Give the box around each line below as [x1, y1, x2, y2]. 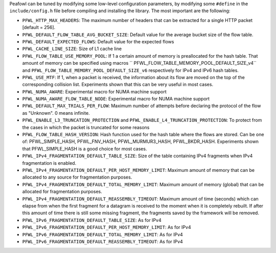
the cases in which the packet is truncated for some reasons [22, 124, 150, 130]
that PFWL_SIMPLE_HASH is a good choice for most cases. [22, 145, 147, 151]
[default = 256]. [22, 24, 56, 31]
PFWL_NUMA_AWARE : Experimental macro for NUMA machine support [22, 88, 167, 94]
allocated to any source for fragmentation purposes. [22, 174, 132, 181]
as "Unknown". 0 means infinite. [22, 110, 90, 116]
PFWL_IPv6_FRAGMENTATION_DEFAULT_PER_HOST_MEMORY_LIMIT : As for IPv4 [22, 224, 191, 231]
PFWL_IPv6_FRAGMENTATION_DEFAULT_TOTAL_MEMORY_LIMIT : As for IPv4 [22, 231, 183, 237]
